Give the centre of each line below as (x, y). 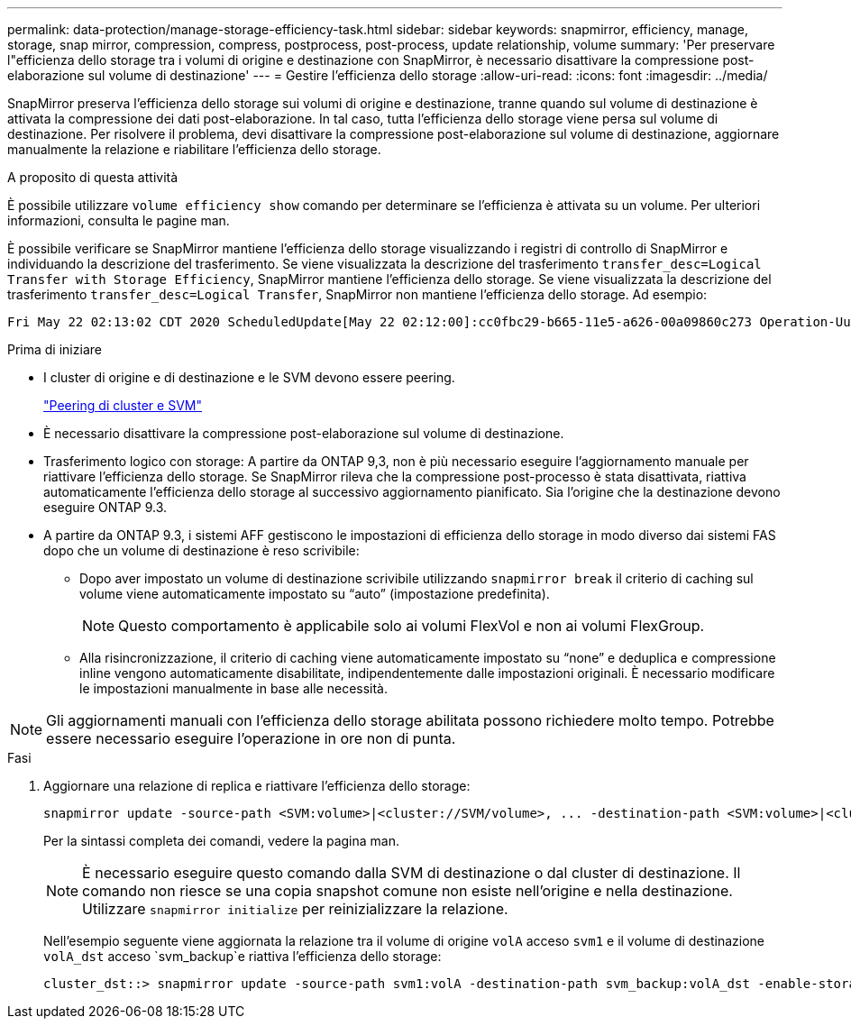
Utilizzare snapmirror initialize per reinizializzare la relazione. (295, 909)
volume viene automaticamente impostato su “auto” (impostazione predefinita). (315, 594)
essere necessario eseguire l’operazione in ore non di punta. (251, 738)
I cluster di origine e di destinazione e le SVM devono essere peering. (249, 377)
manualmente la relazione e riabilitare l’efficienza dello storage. (194, 149)
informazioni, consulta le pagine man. (119, 220)
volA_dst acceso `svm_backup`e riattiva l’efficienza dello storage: (242, 956)
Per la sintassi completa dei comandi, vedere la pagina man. (221, 841)
